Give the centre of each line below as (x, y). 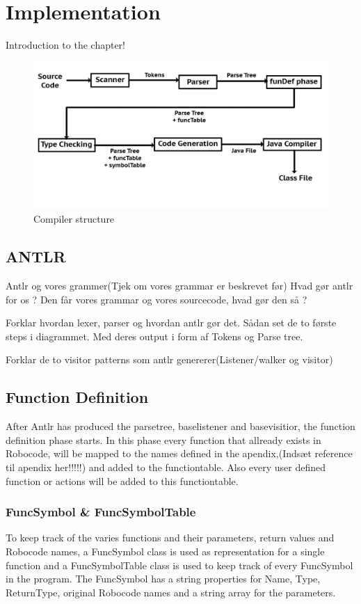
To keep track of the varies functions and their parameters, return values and (170, 538)
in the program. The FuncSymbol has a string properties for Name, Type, (163, 579)
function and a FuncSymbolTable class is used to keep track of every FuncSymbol (179, 565)
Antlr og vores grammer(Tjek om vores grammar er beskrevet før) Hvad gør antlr (179, 286)
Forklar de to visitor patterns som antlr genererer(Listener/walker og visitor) (169, 359)
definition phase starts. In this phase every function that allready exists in (163, 439)
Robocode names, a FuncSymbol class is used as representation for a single (165, 551)
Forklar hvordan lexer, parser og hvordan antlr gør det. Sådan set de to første (171, 323)
